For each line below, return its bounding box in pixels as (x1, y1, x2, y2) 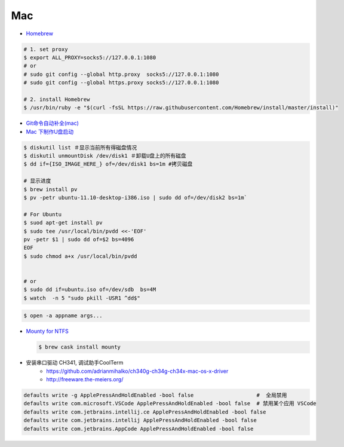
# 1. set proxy (23, 45, 68, 53)
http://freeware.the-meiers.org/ (46, 375, 124, 382)
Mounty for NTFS (26, 327, 69, 335)
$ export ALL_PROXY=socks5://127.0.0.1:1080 (23, 54, 156, 61)
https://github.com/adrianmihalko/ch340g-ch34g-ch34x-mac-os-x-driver (46, 368, 229, 375)
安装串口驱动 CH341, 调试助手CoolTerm (26, 359, 124, 366)
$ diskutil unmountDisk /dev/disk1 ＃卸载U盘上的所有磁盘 (23, 152, 186, 160)
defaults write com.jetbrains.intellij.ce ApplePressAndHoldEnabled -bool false (23, 408, 266, 415)
